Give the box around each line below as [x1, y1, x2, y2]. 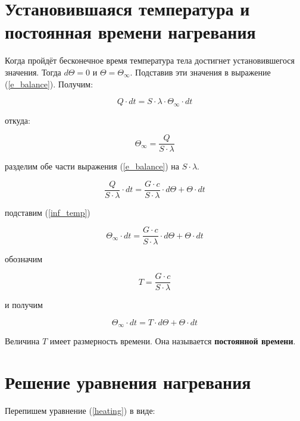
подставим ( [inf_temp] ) [5, 206, 90, 218]
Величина [5, 335, 40, 347]
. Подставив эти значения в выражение [130, 65, 271, 78]
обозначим [5, 252, 43, 265]
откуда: [5, 114, 30, 126]
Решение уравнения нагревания [5, 370, 251, 394]
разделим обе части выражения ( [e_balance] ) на [5, 160, 180, 172]
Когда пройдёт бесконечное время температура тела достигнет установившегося [5, 54, 295, 67]
